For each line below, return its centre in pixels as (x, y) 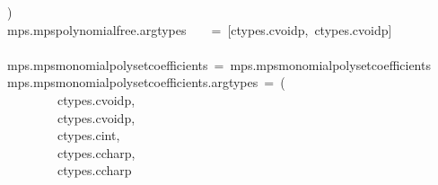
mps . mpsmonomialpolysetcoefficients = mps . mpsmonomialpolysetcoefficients (219, 64)
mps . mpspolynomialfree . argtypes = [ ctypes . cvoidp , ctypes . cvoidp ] (200, 29)
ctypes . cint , (89, 135)
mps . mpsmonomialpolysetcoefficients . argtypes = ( (146, 82)
